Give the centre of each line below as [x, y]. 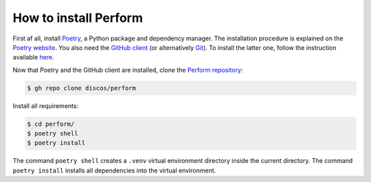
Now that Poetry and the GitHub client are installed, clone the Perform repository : [128, 70]
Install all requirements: [46, 105]
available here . [33, 57]
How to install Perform [78, 18]
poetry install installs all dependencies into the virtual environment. [114, 170]
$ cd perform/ [51, 124]
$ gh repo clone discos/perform [82, 88]
